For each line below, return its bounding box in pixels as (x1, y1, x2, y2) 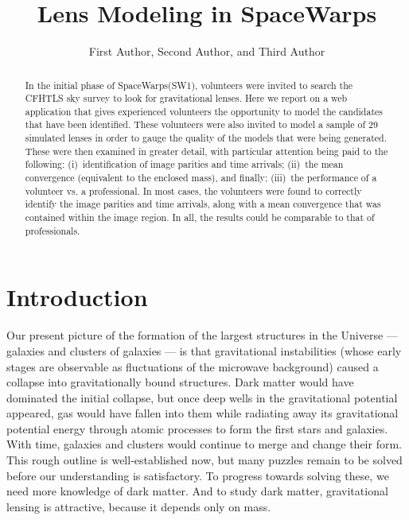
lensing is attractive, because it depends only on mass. (6, 498, 271, 514)
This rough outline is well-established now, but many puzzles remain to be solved (6, 452, 403, 468)
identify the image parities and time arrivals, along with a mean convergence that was (25, 197, 381, 211)
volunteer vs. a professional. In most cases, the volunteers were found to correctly (25, 184, 362, 197)
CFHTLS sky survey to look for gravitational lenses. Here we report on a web (25, 91, 348, 105)
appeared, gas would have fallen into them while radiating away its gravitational (6, 405, 399, 421)
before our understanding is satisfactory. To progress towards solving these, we (6, 467, 389, 483)
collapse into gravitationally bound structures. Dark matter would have (6, 374, 354, 390)
